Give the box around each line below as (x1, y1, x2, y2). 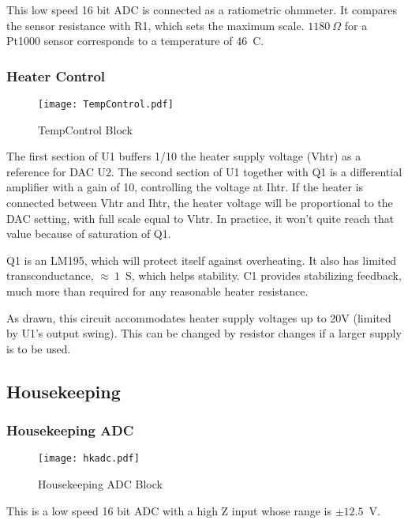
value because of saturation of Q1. (6, 225, 171, 242)
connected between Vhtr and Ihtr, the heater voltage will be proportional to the (6, 194, 393, 211)
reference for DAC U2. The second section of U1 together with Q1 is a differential (6, 163, 402, 179)
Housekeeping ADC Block (38, 476, 163, 492)
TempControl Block (38, 121, 133, 138)
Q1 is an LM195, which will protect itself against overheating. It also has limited (6, 251, 397, 268)
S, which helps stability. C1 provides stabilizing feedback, (125, 267, 402, 284)
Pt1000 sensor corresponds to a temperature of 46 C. (6, 32, 264, 49)
